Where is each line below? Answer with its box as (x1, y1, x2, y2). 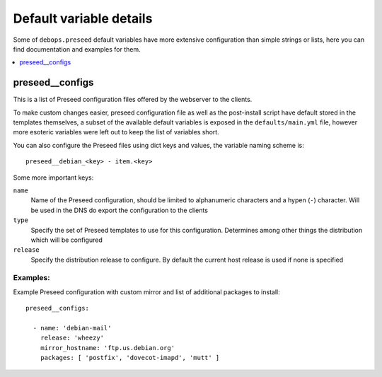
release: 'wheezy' (40, 334, 105, 342)
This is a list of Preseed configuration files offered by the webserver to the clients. (13, 95, 253, 104)
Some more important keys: (13, 173, 94, 182)
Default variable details (13, 11, 153, 26)
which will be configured (30, 236, 103, 244)
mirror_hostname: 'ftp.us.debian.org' (40, 344, 175, 352)
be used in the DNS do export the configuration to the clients (30, 206, 209, 214)
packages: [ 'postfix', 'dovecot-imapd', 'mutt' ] (40, 354, 220, 362)
